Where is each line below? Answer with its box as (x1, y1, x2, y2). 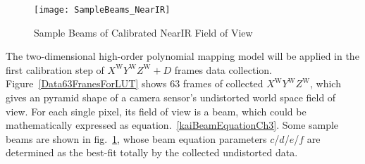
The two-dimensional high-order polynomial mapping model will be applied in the (6, 49, 359, 63)
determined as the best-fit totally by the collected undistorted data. (6, 145, 298, 160)
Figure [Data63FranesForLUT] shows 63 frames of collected (6, 76, 264, 91)
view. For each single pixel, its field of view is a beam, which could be (6, 103, 307, 118)
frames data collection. (174, 62, 272, 77)
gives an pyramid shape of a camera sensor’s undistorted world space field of (6, 90, 336, 105)
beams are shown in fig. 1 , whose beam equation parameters (6, 131, 267, 146)
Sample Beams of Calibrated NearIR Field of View (34, 25, 253, 39)
